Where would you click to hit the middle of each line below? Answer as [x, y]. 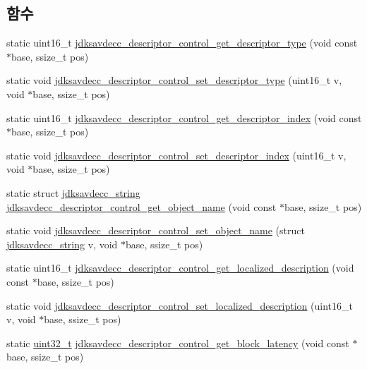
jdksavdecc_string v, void [62, 244]
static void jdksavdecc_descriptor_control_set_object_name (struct [156, 230]
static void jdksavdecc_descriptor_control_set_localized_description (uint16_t [180, 305]
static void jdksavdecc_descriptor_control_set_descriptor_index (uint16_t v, [176, 155]
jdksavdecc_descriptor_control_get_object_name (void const [142, 206]
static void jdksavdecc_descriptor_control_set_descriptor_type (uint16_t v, [174, 80]
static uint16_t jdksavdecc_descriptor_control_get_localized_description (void [180, 268]
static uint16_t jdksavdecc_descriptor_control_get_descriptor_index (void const [184, 117]
